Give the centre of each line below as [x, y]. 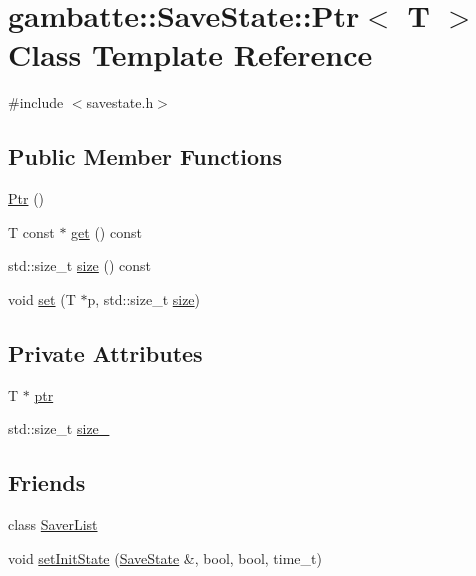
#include [36, 102]
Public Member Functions [145, 156]
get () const [106, 231]
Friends [47, 482]
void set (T [42, 298]
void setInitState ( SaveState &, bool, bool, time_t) [165, 557]
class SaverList [53, 524]
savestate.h [120, 102]
